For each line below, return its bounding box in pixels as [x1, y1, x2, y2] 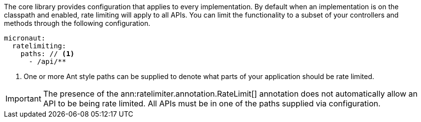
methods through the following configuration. [4, 19, 150, 27]
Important [5, 94, 41, 103]
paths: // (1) [20, 50, 75, 58]
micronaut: [4, 34, 46, 42]
